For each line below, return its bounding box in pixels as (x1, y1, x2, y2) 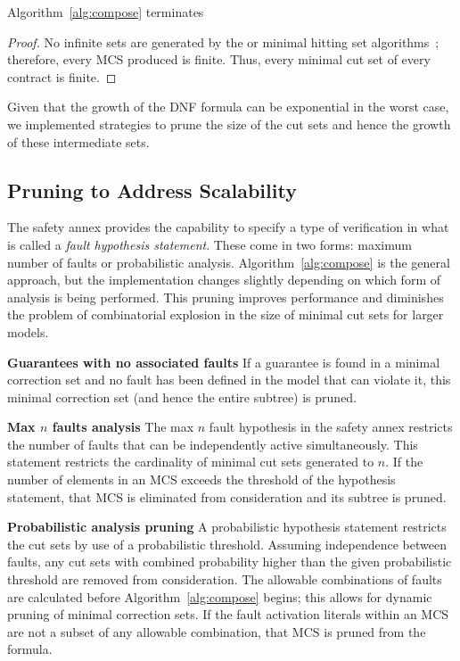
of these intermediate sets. (7, 132, 150, 151)
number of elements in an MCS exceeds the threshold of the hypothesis (7, 470, 396, 489)
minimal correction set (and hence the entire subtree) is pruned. (7, 387, 357, 406)
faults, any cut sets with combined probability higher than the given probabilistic (7, 552, 452, 571)
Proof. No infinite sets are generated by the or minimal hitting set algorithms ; (7, 32, 439, 51)
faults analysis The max (52, 417, 194, 436)
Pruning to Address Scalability (7, 176, 297, 203)
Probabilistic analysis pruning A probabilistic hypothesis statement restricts (7, 517, 447, 536)
